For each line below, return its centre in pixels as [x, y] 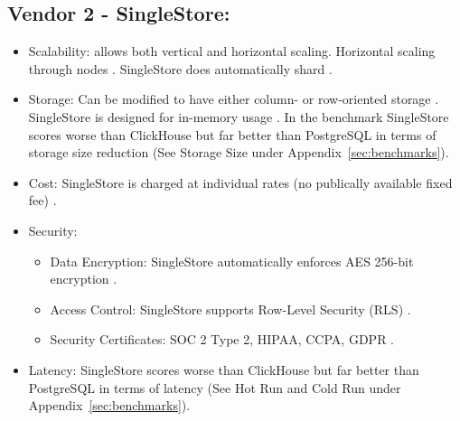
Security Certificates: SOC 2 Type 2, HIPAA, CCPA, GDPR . [222, 339]
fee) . [42, 200]
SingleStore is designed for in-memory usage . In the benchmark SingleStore [239, 116]
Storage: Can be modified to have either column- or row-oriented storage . [234, 99]
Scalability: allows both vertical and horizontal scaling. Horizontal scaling [232, 51]
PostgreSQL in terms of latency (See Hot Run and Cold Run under [215, 387]
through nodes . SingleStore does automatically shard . [180, 68]
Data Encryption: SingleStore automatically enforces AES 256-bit [232, 261]
